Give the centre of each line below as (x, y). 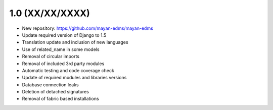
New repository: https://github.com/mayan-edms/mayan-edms (88, 28)
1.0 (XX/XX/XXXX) (50, 13)
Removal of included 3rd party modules (63, 64)
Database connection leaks (50, 85)
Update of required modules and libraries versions (74, 78)
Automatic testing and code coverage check (68, 70)
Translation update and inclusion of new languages (75, 42)
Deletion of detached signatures (56, 92)
